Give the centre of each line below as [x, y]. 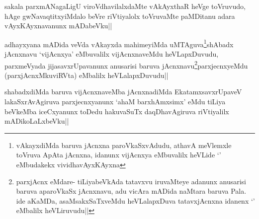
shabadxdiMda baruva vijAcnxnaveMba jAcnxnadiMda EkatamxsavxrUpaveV [123, 92]
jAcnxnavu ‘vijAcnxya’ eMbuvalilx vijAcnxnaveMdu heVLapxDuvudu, [112, 54]
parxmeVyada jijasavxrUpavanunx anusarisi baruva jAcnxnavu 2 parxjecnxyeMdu [126, 65]
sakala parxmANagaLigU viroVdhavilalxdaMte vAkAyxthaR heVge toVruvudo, [125, 6]
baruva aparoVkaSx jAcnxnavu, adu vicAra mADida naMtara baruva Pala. [131, 191]
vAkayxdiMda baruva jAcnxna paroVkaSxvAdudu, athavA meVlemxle [124, 145]
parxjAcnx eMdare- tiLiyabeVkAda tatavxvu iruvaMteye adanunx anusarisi [131, 181]
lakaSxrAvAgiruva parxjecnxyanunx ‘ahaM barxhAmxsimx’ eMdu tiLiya [115, 102]
